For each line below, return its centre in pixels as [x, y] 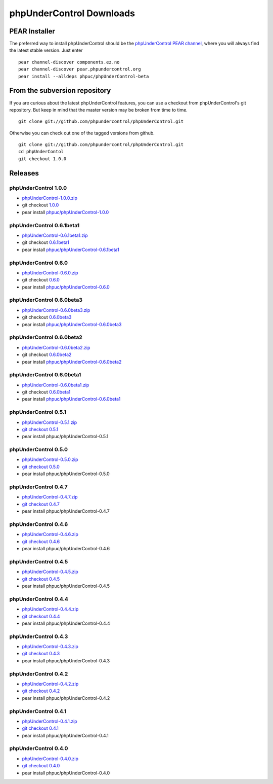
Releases [24, 173]
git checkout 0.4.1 [40, 728]
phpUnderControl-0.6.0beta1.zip [56, 385]
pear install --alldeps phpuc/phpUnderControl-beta [84, 76]
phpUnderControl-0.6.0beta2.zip [56, 347]
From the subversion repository [60, 91]
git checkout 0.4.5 [41, 579]
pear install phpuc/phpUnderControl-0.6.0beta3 [72, 324]
